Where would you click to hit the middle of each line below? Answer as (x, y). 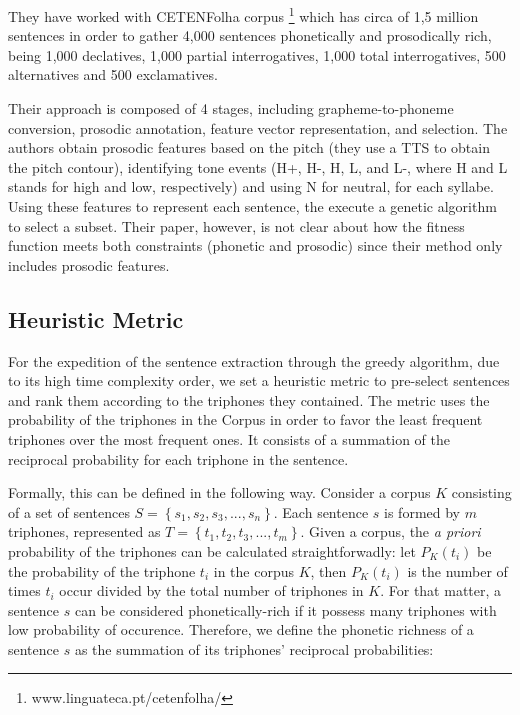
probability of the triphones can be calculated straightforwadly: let (212, 550)
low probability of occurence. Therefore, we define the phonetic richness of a (241, 629)
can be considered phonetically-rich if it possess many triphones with (285, 609)
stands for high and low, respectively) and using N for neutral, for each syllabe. (251, 186)
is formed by (422, 511)
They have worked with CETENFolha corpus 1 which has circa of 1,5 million (243, 14)
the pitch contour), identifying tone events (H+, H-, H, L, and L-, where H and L (258, 166)
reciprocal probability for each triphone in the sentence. (178, 458)
